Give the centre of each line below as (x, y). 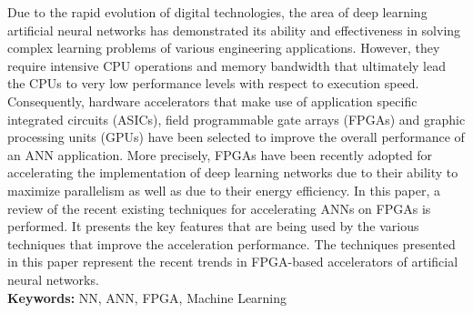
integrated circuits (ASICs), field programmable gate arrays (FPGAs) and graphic (236, 119)
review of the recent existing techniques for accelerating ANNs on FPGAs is (219, 208)
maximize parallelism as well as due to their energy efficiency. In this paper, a (224, 190)
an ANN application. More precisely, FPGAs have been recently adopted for (220, 154)
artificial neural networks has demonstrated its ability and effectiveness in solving (234, 30)
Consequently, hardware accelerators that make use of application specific (212, 101)
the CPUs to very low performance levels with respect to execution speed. (213, 83)
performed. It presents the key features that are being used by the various (213, 226)
